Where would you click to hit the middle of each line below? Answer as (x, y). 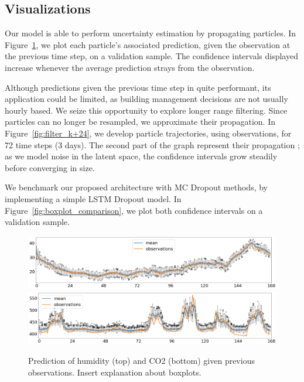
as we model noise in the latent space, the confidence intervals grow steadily (141, 156)
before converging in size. (50, 167)
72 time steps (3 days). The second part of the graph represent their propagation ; (152, 144)
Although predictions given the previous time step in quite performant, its (138, 87)
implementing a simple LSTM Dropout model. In (93, 198)
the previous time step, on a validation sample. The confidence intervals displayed (151, 56)
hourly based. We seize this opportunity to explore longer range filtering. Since (146, 110)
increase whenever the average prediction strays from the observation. (130, 67)
